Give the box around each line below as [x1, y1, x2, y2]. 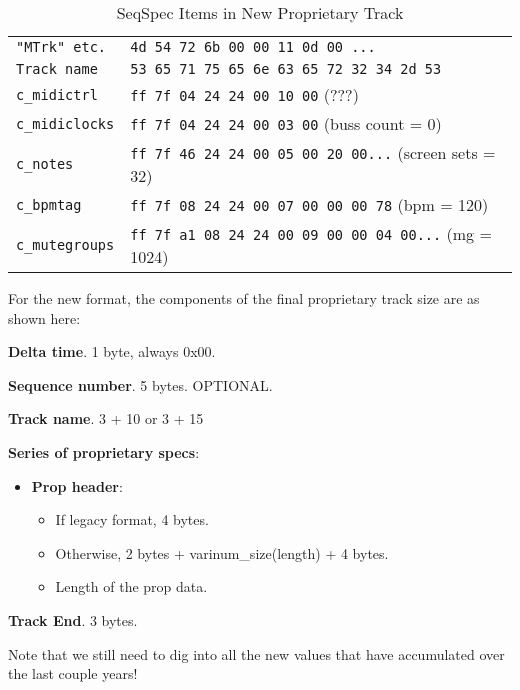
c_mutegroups [16, 237, 115, 253]
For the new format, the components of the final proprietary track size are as [8, 288, 480, 308]
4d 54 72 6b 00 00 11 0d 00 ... [130, 39, 376, 55]
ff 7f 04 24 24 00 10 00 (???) [130, 83, 359, 106]
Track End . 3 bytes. [8, 609, 138, 630]
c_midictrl [16, 86, 98, 103]
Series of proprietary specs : [8, 441, 200, 462]
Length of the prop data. [55, 576, 208, 597]
